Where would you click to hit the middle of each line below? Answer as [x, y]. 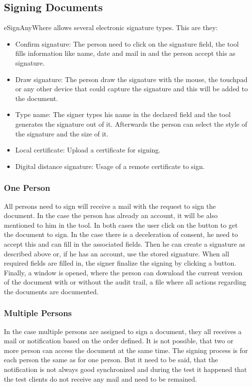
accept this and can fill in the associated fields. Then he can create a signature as [125, 244]
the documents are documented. [51, 291]
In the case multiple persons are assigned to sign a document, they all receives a [123, 331]
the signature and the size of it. [62, 133]
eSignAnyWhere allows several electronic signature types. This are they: [111, 27]
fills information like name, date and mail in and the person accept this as [125, 53]
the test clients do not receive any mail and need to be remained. [101, 379]
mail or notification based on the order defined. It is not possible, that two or [119, 341]
